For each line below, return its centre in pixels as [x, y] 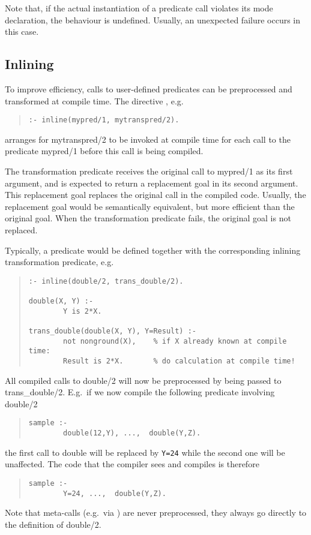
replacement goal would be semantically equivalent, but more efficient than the [150, 206]
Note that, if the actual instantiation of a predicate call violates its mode [139, 8]
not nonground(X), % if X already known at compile [175, 341]
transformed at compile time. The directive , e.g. [94, 100]
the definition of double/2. [53, 524]
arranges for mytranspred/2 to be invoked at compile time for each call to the [148, 139]
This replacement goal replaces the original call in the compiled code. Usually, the [155, 195]
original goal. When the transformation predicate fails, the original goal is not [148, 218]
